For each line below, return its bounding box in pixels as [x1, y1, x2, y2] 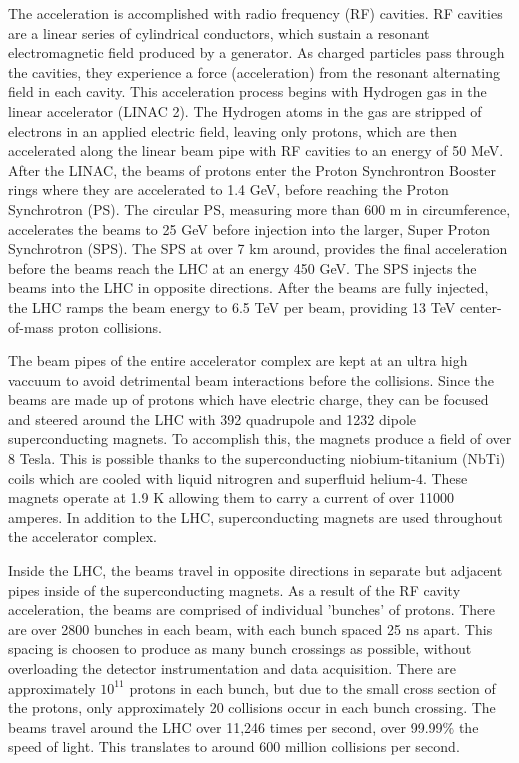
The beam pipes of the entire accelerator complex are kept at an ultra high [8, 350, 468, 371]
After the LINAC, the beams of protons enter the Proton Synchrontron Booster [8, 159, 496, 180]
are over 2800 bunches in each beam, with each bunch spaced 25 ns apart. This [8, 618, 493, 639]
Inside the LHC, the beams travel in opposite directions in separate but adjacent [8, 560, 503, 581]
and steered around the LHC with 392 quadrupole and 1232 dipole [8, 408, 416, 429]
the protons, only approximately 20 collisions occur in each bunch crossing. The [8, 697, 496, 718]
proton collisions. [58, 316, 162, 337]
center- [459, 296, 502, 317]
